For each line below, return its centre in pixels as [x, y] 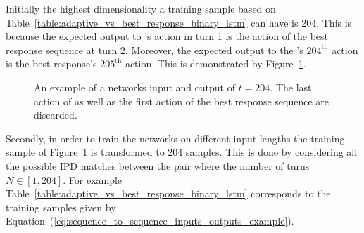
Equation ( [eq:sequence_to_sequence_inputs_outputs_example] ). [150, 221]
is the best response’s [51, 64]
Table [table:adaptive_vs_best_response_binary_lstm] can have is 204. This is [179, 22]
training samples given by [61, 207]
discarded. [56, 115]
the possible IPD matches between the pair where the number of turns [158, 165]
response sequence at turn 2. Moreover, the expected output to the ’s [155, 49]
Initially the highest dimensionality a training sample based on [141, 8]
